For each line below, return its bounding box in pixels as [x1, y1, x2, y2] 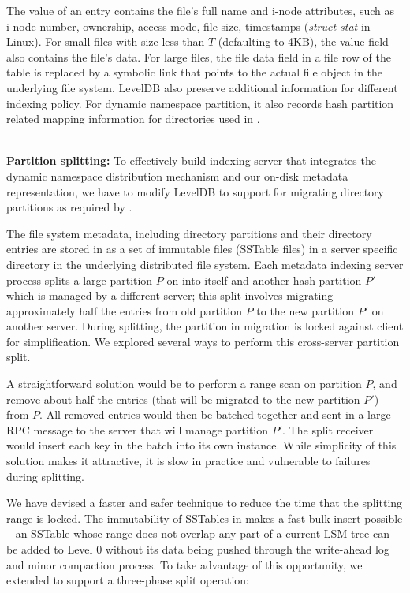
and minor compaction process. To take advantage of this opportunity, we [6, 556, 363, 572]
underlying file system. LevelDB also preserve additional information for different [6, 79, 398, 95]
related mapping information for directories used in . [6, 110, 260, 127]
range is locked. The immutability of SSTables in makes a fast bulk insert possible [6, 509, 403, 526]
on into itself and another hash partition [166, 271, 362, 288]
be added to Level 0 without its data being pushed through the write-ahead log [6, 541, 389, 557]
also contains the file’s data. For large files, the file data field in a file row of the [6, 48, 391, 65]
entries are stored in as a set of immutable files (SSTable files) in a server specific [6, 241, 398, 257]
